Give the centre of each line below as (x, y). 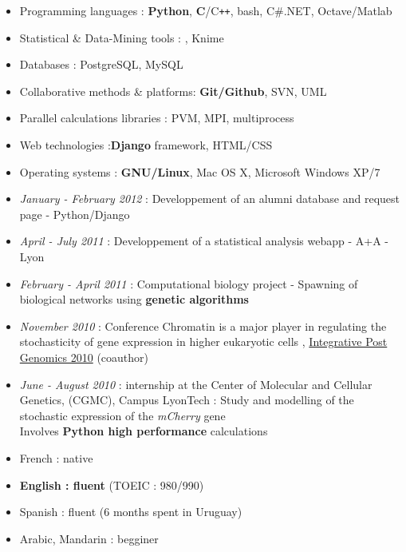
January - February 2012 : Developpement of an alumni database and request (210, 199)
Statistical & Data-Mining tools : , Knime (122, 37)
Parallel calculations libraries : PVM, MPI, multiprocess (157, 118)
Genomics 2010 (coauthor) (84, 357)
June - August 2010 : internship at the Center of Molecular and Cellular (196, 384)
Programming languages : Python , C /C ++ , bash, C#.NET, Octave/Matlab (206, 10)
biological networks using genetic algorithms (134, 299)
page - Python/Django (75, 214)
